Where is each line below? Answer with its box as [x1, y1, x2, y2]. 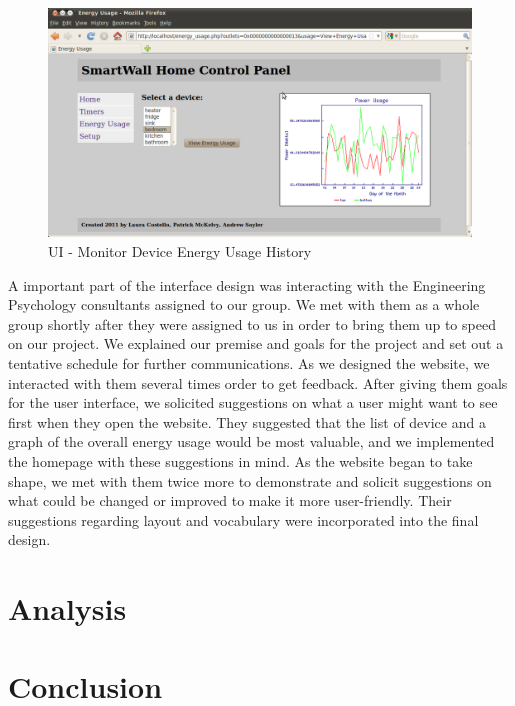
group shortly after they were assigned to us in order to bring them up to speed [8, 313, 496, 334]
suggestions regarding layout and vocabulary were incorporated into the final [8, 509, 479, 530]
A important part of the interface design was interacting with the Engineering [8, 274, 486, 295]
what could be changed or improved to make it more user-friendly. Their [8, 490, 452, 511]
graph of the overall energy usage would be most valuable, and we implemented [8, 431, 495, 452]
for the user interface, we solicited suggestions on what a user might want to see [8, 392, 498, 413]
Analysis [8, 588, 127, 629]
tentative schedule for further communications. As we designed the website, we [8, 352, 490, 373]
